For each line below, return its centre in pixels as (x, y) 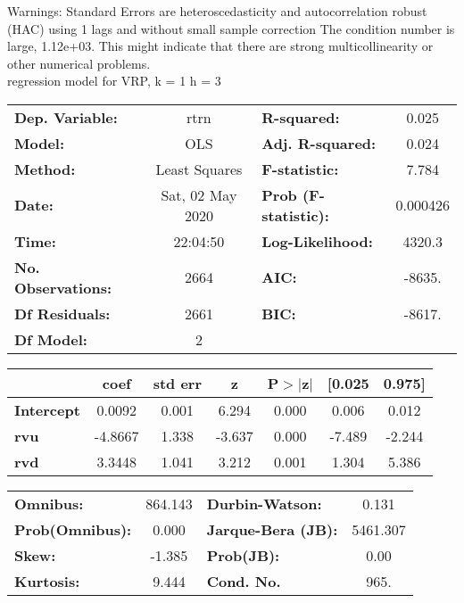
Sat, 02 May (199, 194)
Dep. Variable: (66, 117)
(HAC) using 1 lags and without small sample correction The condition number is (231, 28)
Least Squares (199, 169)
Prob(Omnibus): (73, 529)
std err (177, 383)
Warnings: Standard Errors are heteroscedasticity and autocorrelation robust (217, 11)
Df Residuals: (62, 313)
